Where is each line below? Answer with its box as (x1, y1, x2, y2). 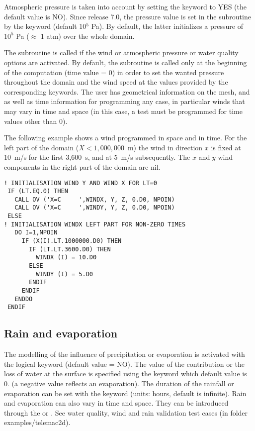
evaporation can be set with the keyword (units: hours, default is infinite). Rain (4, 388, 247, 398)
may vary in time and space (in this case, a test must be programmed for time (4, 106, 243, 116)
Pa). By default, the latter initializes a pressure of (91, 21, 243, 31)
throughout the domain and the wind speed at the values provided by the (4, 77, 228, 87)
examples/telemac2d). (4, 417, 71, 428)
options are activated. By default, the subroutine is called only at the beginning (4, 57, 247, 67)
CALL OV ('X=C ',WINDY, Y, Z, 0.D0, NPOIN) (14, 204, 175, 212)
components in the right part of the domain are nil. (4, 161, 161, 172)
